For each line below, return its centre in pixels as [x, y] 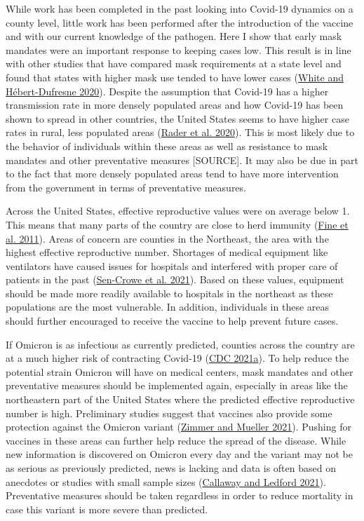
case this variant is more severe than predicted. [107, 509]
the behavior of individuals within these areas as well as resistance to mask [167, 146]
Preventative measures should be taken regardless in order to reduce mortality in [180, 495]
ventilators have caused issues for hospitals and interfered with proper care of [172, 265]
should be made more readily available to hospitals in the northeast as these [169, 293]
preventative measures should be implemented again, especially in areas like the [177, 385]
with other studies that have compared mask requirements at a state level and [174, 63]
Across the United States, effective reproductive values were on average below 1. [178, 211]
